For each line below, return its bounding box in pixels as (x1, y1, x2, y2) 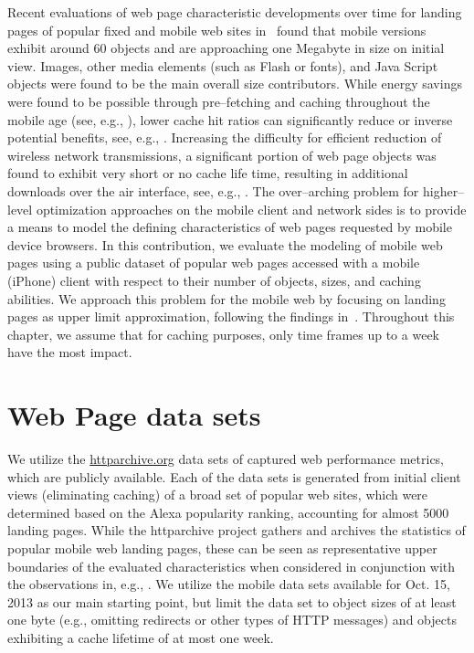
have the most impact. (7, 342, 132, 362)
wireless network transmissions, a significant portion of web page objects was (7, 145, 437, 164)
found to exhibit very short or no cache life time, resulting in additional (7, 163, 408, 183)
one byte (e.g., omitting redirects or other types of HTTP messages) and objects (7, 610, 457, 629)
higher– (423, 181, 465, 200)
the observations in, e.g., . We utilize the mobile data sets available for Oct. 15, (7, 574, 450, 594)
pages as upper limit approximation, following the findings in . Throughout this (7, 307, 455, 326)
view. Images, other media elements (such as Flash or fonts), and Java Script (7, 56, 438, 75)
